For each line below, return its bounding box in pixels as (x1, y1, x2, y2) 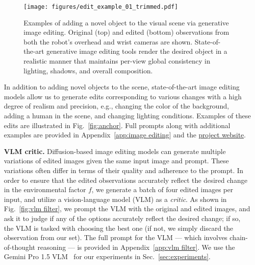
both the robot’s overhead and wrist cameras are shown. (24, 36, 193, 46)
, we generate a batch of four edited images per (91, 184, 233, 195)
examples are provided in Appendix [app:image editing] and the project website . (4, 130, 246, 140)
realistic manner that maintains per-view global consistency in (24, 56, 210, 66)
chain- (229, 232, 248, 243)
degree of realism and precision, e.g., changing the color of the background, (4, 101, 229, 111)
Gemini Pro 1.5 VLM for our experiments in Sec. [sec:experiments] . (4, 251, 211, 262)
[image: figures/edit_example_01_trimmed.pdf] (24, 3, 178, 10)
